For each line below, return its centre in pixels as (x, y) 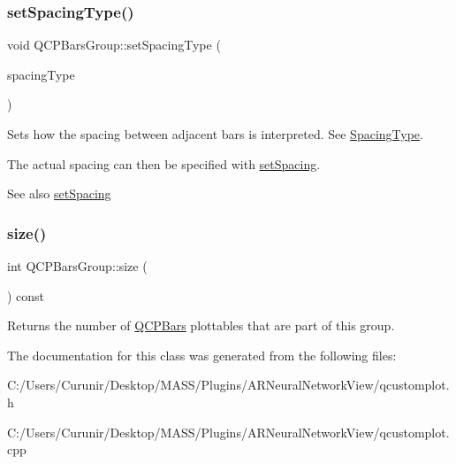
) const (26, 295)
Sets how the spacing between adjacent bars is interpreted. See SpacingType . (215, 134)
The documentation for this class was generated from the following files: (202, 355)
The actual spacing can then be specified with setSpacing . (164, 163)
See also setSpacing (59, 193)
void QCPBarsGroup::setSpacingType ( (114, 45)
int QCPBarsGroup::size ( (77, 266)
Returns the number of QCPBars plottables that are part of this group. (201, 325)
